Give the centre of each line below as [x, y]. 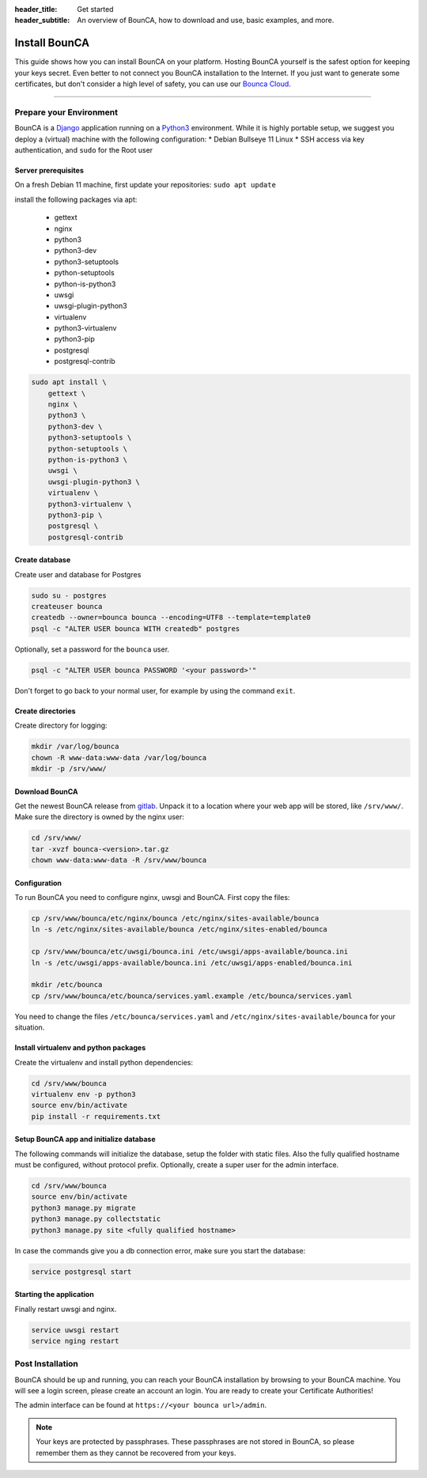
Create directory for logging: [61, 726]
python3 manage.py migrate [83, 1208]
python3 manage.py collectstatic [96, 1219]
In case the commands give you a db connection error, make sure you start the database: [160, 1250]
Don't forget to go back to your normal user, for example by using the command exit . [155, 690]
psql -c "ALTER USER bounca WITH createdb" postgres [136, 628]
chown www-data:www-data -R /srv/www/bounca [119, 860]
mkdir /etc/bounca [67, 985]
